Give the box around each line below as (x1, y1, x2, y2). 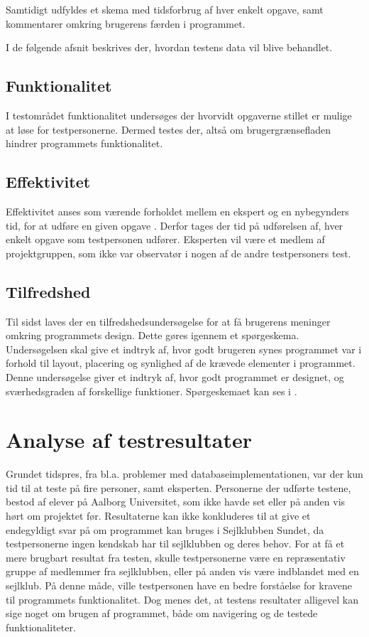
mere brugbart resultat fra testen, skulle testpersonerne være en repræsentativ (6, 550, 346, 564)
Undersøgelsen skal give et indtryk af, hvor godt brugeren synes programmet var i (6, 341, 362, 356)
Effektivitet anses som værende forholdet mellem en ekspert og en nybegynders (6, 203, 349, 218)
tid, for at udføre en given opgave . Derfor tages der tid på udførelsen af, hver (6, 218, 343, 232)
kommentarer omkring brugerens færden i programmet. (6, 16, 246, 31)
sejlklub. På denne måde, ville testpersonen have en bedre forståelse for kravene (6, 577, 353, 592)
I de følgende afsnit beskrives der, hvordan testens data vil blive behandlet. (6, 40, 333, 55)
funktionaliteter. (6, 619, 76, 634)
